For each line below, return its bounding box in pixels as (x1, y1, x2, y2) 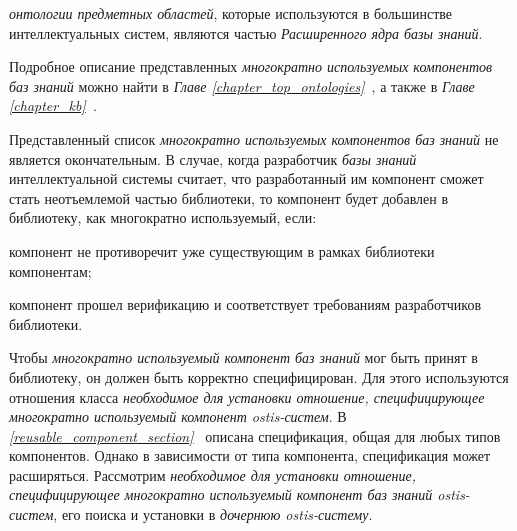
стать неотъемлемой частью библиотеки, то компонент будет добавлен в (9, 187, 449, 208)
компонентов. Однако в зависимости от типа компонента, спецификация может (9, 445, 491, 466)
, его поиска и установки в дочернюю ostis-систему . (53, 504, 373, 525)
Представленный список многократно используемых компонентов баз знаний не (9, 128, 499, 149)
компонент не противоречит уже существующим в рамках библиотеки (9, 240, 435, 261)
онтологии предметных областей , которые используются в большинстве (9, 3, 453, 23)
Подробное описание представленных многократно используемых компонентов (9, 56, 493, 77)
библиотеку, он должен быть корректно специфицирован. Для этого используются (9, 366, 509, 387)
